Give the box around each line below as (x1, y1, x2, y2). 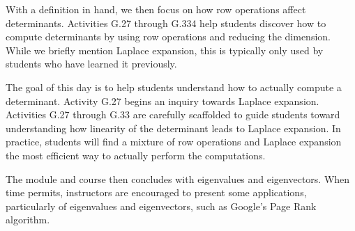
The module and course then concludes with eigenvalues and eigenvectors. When (6, 171, 350, 186)
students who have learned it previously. (6, 56, 177, 71)
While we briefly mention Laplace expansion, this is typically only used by (6, 42, 324, 57)
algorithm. (6, 212, 50, 227)
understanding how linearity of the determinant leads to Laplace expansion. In (6, 120, 341, 135)
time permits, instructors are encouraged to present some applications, (6, 185, 307, 200)
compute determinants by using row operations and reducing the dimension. (6, 29, 331, 44)
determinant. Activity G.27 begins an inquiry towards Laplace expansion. (6, 93, 319, 108)
